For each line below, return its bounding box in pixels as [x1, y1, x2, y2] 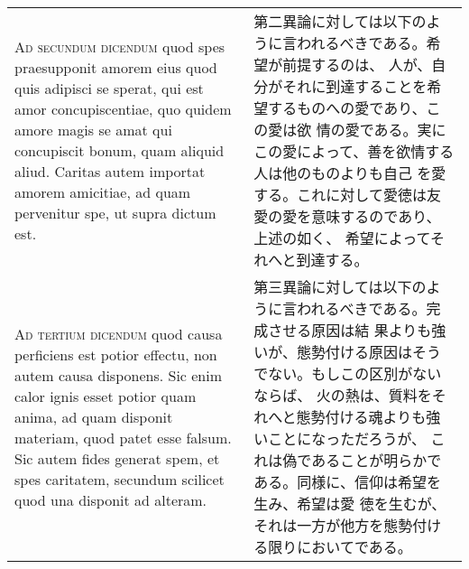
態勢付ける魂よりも [296, 406, 427, 427]
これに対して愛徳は [297, 184, 427, 205]
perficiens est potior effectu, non [14, 343, 217, 365]
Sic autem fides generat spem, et [14, 447, 220, 469]
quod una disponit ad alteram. [14, 489, 207, 510]
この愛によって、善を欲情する [253, 141, 455, 162]
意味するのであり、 [311, 206, 441, 227]
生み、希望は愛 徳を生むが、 [253, 493, 446, 514]
